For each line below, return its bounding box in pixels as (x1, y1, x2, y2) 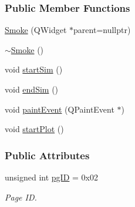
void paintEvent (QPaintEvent (5, 103, 114, 115)
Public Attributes (5, 147, 90, 162)
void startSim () (5, 63, 63, 75)
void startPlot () (5, 123, 64, 135)
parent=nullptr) (73, 24, 131, 36)
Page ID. (5, 190, 37, 203)
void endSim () (5, 83, 59, 95)
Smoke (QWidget (5, 24, 67, 36)
